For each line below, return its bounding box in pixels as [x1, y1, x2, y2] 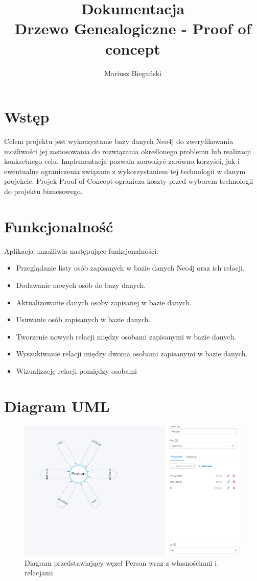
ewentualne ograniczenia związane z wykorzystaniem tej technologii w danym [4, 165, 246, 176]
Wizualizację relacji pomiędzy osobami [16, 365, 137, 376]
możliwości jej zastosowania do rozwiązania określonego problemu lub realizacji [4, 146, 251, 156]
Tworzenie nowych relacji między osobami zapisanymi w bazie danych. [16, 331, 237, 342]
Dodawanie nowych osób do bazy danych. [16, 279, 146, 290]
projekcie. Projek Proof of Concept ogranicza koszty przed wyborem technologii [4, 176, 253, 186]
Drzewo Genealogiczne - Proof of [14, 18, 251, 39]
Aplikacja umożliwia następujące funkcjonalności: [4, 245, 158, 256]
